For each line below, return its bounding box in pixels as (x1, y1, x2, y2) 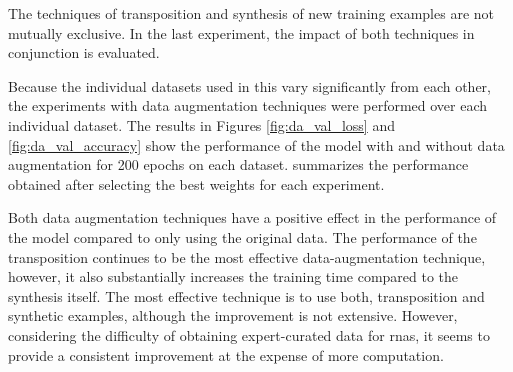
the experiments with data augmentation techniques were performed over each (8, 95, 488, 116)
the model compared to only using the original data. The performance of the (8, 226, 477, 247)
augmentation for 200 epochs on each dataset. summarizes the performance (8, 154, 469, 175)
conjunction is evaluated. (8, 42, 160, 63)
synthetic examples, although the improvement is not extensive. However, (8, 305, 458, 326)
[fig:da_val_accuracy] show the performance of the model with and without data (8, 134, 505, 155)
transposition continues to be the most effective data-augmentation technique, (8, 246, 486, 267)
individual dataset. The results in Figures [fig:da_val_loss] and (8, 114, 395, 135)
